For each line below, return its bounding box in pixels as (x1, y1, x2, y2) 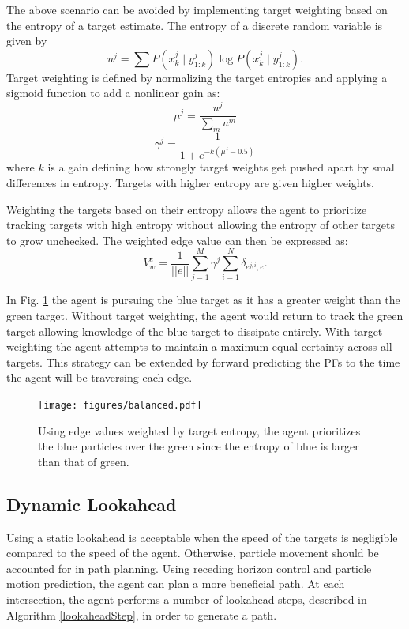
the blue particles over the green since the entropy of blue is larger (38, 438, 359, 454)
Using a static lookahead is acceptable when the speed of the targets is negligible (6, 529, 398, 545)
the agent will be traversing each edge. (6, 369, 193, 386)
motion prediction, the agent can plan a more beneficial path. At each (6, 575, 345, 592)
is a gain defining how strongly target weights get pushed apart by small (47, 159, 398, 175)
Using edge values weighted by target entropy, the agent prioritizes (38, 422, 361, 439)
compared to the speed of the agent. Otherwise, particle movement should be (6, 544, 379, 561)
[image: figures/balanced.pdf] (38, 399, 202, 411)
